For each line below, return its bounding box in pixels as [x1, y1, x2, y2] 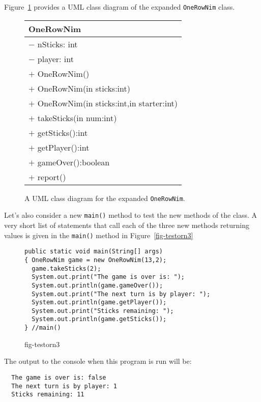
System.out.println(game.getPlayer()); [32, 299, 167, 306]
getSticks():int [37, 126, 88, 138]
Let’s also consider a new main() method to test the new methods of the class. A [4, 210, 257, 220]
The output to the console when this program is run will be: [4, 356, 192, 366]
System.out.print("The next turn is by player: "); [32, 290, 211, 298]
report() [37, 170, 66, 183]
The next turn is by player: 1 [11, 382, 117, 390]
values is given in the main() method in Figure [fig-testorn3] [4, 229, 193, 240]
